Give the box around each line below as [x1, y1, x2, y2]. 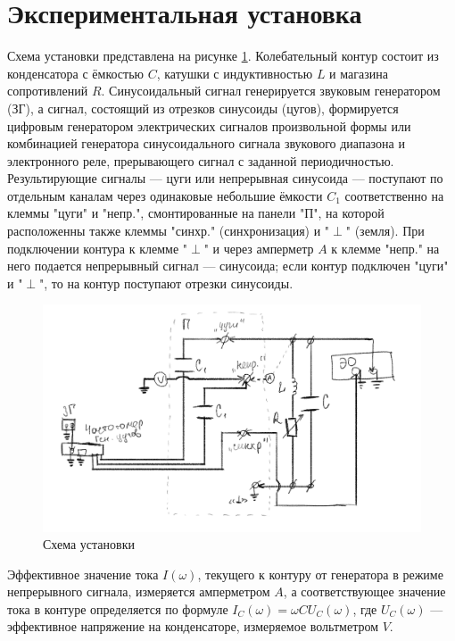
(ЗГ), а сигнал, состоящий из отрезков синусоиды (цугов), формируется [7, 98, 399, 117]
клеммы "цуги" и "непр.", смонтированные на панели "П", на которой [7, 204, 385, 222]
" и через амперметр [203, 238, 314, 257]
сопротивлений [7, 81, 88, 100]
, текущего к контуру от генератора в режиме [197, 564, 443, 583]
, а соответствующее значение [283, 582, 446, 601]
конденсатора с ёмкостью [7, 63, 145, 82]
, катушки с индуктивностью [156, 63, 313, 82]
